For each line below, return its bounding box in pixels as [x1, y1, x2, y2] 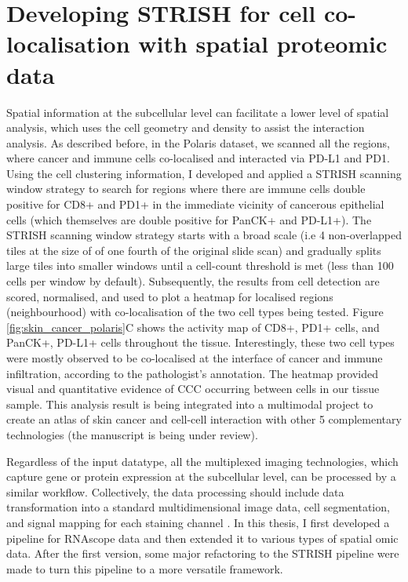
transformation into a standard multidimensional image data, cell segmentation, [6, 499, 390, 515]
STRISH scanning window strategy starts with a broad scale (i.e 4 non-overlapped [6, 227, 402, 243]
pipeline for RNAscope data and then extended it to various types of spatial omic [6, 529, 399, 546]
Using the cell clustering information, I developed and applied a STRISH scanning [6, 165, 402, 181]
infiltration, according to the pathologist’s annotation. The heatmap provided [6, 365, 379, 381]
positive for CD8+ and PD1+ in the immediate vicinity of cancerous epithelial [6, 196, 384, 213]
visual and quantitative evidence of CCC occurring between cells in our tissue [6, 380, 380, 397]
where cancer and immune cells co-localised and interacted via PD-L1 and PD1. [6, 150, 390, 166]
